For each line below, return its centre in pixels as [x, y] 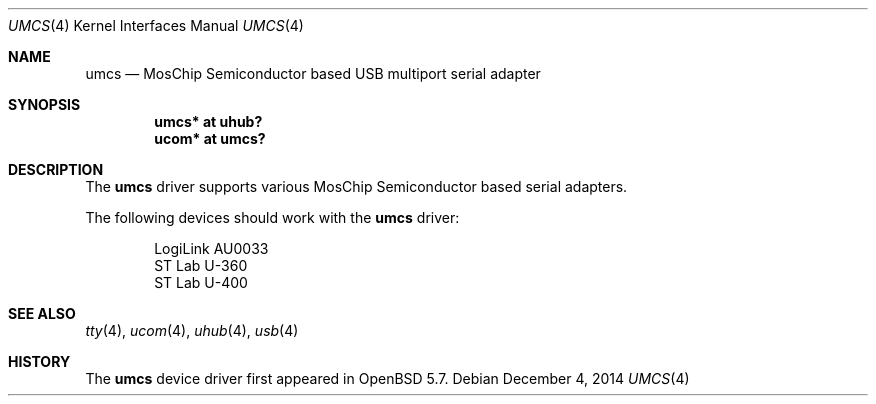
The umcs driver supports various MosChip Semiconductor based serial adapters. [356, 186]
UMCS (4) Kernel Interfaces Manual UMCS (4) [156, 25]
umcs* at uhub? [208, 121]
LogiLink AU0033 [211, 248]
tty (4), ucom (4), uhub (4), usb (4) [192, 330]
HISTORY [39, 361]
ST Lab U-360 [201, 265]
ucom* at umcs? [210, 138]
